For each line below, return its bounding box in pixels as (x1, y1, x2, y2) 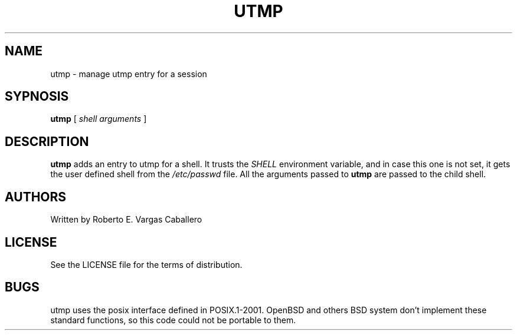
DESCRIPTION (5, 134, 89, 149)
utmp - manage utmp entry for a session (50, 68, 207, 79)
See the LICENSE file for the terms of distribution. (50, 259, 243, 270)
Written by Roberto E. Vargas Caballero (50, 214, 202, 225)
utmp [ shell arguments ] (50, 114, 147, 124)
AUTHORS (5, 189, 67, 204)
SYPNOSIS (5, 89, 69, 104)
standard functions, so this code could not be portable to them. (50, 314, 296, 325)
